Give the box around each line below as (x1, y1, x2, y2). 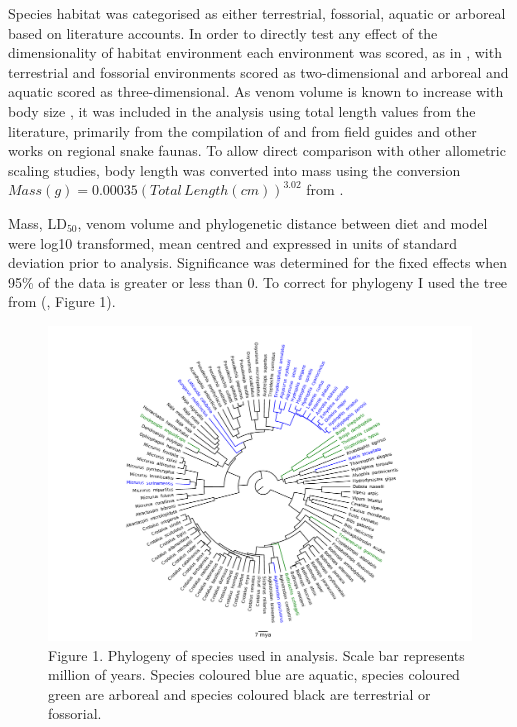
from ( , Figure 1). (8, 291, 116, 312)
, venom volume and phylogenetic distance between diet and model (77, 212, 488, 233)
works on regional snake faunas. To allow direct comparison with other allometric (8, 140, 506, 161)
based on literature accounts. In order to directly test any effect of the (8, 22, 438, 43)
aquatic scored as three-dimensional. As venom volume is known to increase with (8, 81, 504, 102)
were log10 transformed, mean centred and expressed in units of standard (8, 232, 458, 253)
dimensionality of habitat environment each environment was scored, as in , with (8, 42, 502, 63)
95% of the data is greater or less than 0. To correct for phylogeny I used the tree (8, 271, 508, 292)
